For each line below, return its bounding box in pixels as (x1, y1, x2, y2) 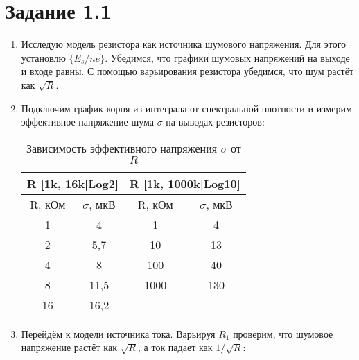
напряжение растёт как (21, 340, 117, 354)
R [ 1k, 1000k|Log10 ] (130, 175, 240, 191)
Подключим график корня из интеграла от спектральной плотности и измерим (21, 101, 352, 115)
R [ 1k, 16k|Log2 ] (26, 175, 119, 191)
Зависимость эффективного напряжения (26, 139, 218, 156)
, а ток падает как (138, 340, 213, 354)
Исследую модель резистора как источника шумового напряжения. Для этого (21, 37, 347, 51)
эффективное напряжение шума (21, 114, 154, 129)
